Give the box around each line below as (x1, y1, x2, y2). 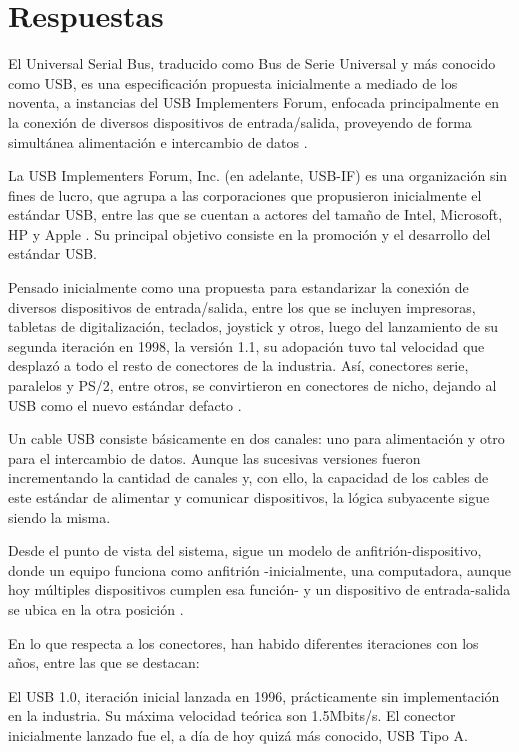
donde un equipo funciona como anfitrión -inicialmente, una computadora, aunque (8, 559, 511, 580)
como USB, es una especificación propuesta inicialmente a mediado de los (8, 72, 458, 93)
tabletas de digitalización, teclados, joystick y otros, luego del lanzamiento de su (8, 316, 499, 337)
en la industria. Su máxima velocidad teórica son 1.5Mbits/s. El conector (8, 705, 456, 726)
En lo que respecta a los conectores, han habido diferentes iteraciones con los (8, 632, 479, 653)
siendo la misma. (8, 506, 111, 527)
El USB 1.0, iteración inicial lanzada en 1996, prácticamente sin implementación (8, 685, 500, 706)
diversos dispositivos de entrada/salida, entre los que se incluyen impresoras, (8, 296, 476, 317)
